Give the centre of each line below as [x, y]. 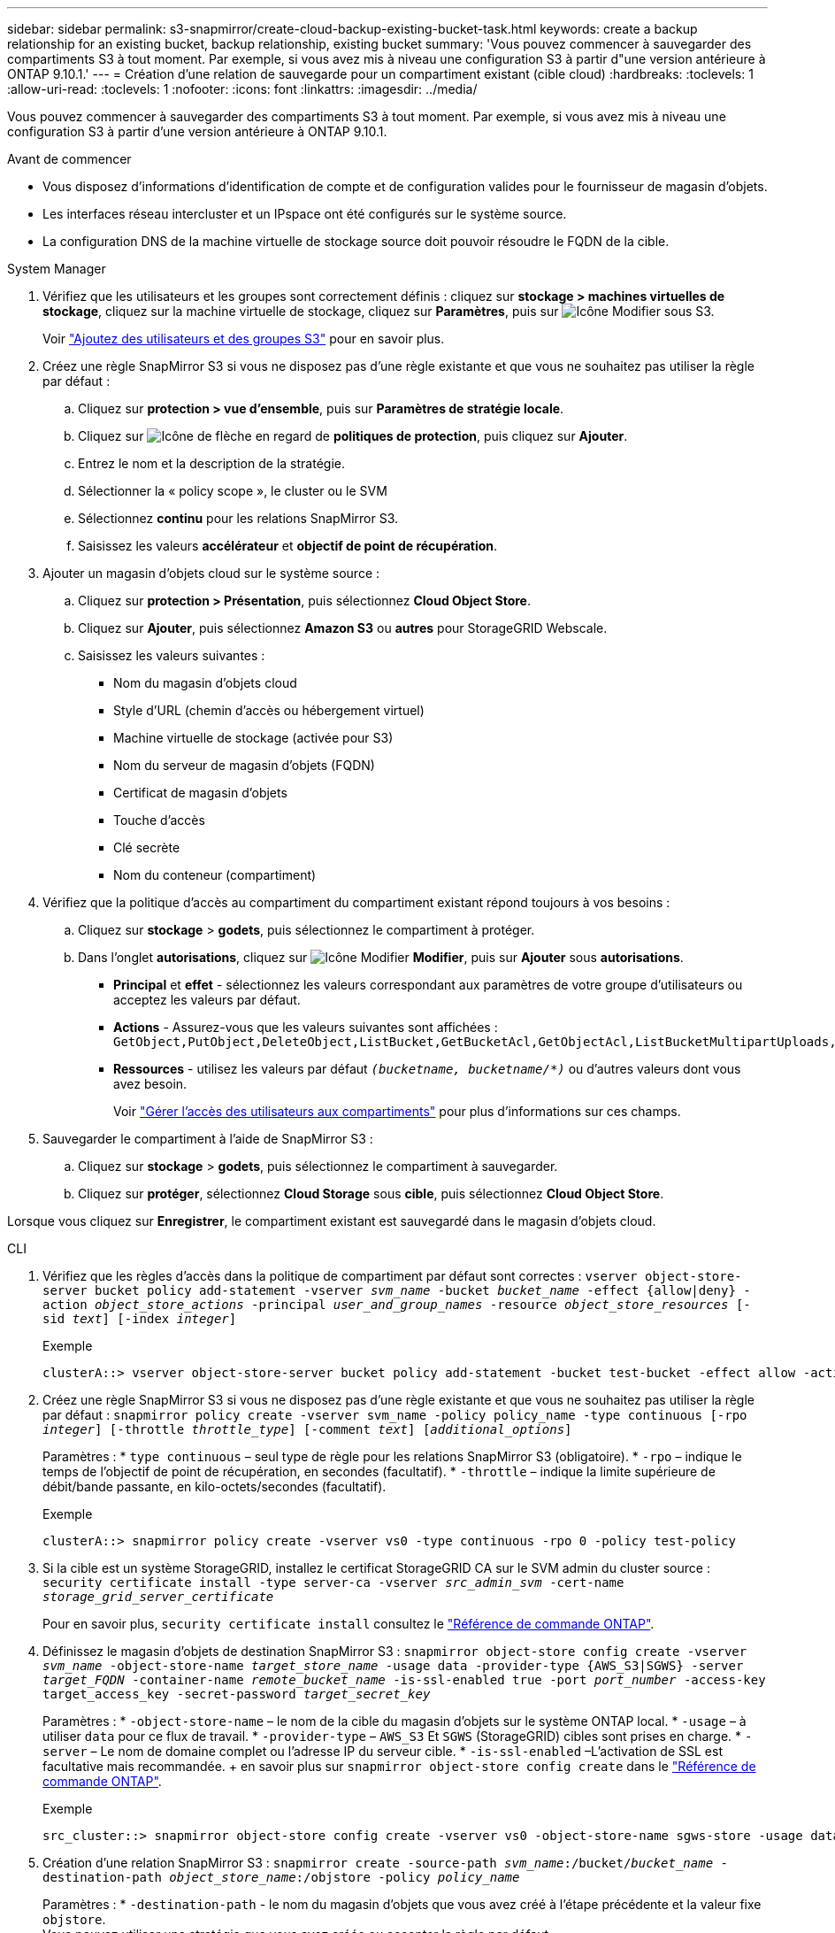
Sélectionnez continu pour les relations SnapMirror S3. [238, 518]
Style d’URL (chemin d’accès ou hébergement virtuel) [269, 710]
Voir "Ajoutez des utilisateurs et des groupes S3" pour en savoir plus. [244, 339]
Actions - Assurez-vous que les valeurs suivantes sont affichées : [306, 1027]
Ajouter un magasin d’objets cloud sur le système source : [211, 573]
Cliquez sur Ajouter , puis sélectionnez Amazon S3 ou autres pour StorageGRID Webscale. [343, 628]
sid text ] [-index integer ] [140, 1319]
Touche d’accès [159, 820]
